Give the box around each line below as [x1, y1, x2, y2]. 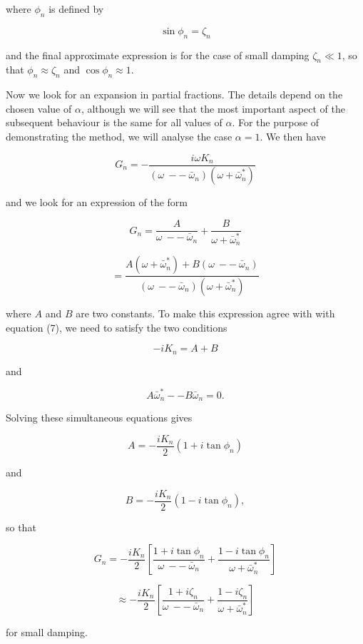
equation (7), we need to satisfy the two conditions [6, 320, 227, 334]
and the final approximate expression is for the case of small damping [6, 47, 310, 62]
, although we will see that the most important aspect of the [81, 101, 345, 116]
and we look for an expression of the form [6, 195, 188, 210]
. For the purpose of [232, 115, 319, 130]
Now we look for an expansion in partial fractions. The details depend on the [6, 87, 343, 102]
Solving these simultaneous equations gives [6, 410, 193, 425]
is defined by [48, 1, 104, 16]
